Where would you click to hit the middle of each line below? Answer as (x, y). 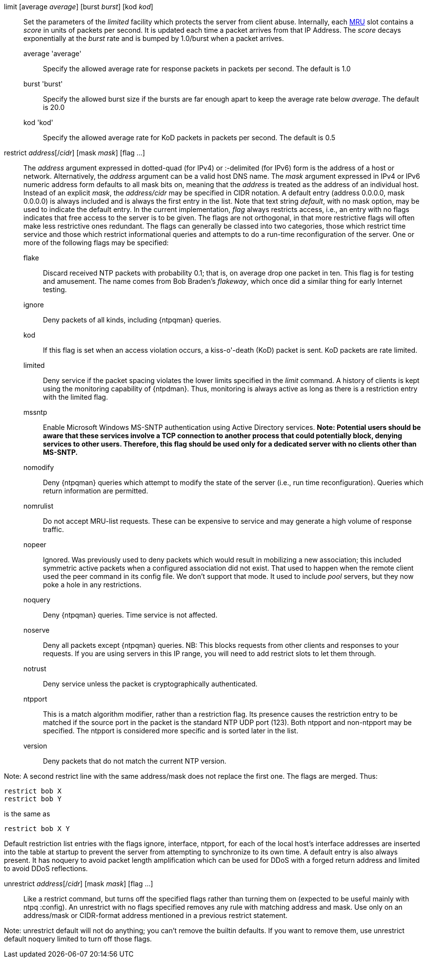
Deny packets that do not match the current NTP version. (135, 761)
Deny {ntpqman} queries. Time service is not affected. (130, 615)
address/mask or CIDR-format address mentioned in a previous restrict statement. (155, 915)
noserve (37, 630)
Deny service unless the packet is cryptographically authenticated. (150, 684)
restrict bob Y (33, 799)
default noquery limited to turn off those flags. (78, 939)
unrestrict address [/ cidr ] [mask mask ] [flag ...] (79, 884)
